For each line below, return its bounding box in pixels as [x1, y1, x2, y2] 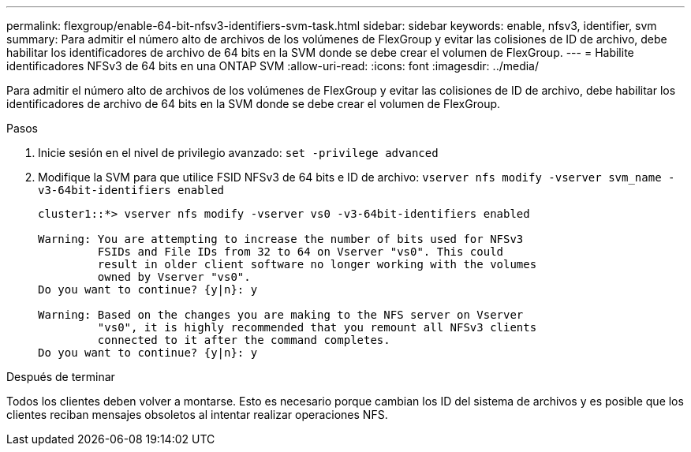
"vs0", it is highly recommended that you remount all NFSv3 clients [97, 321, 537, 334]
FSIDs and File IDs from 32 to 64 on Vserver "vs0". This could [97, 245, 504, 258]
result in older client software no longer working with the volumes [97, 258, 537, 271]
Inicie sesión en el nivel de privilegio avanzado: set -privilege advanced [38, 146, 439, 159]
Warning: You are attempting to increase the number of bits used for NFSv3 [38, 233, 524, 245]
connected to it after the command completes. [97, 334, 390, 346]
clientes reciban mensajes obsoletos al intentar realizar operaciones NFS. [6, 408, 388, 421]
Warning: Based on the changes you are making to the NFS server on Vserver [38, 308, 524, 321]
